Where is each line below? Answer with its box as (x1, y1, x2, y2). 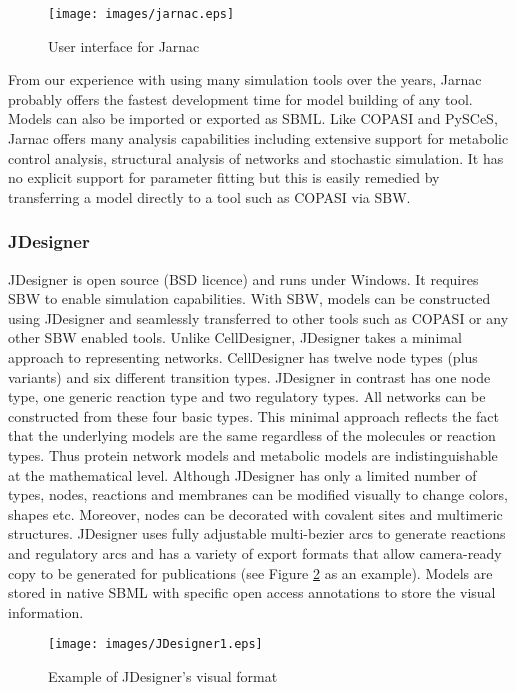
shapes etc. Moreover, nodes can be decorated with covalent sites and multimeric (8, 503, 503, 524)
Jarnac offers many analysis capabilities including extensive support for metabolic (8, 128, 509, 149)
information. (8, 601, 84, 622)
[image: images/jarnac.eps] (48, 7, 235, 21)
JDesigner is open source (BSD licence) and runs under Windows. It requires (8, 268, 479, 289)
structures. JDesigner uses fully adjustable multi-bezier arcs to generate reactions (8, 523, 506, 544)
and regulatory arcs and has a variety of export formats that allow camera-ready (8, 542, 502, 563)
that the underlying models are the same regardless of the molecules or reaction (8, 425, 496, 446)
